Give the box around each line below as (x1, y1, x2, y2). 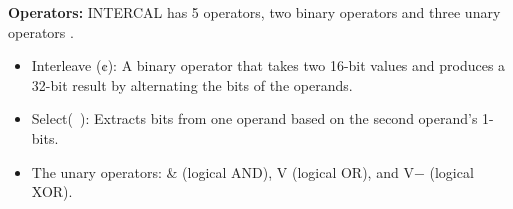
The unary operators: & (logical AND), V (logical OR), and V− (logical (31, 161, 474, 182)
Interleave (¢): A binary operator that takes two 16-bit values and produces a (31, 55, 506, 76)
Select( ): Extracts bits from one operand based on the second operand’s (31, 108, 478, 129)
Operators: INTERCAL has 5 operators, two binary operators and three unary (8, 2, 501, 22)
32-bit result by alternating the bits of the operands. (31, 74, 353, 95)
